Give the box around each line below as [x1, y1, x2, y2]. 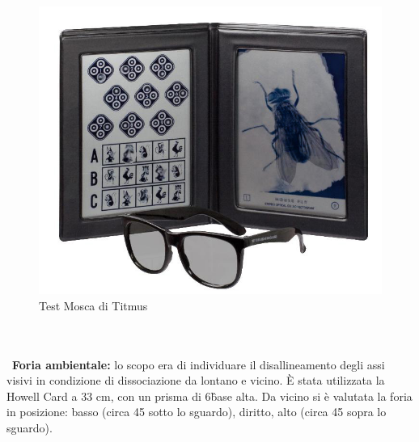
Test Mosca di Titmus [39, 297, 148, 314]
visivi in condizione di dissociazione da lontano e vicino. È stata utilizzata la [6, 372, 385, 389]
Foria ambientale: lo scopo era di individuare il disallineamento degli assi [12, 356, 385, 373]
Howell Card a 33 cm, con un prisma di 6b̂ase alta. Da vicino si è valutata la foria [6, 387, 413, 404]
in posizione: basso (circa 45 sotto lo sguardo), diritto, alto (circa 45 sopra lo [6, 403, 387, 420]
